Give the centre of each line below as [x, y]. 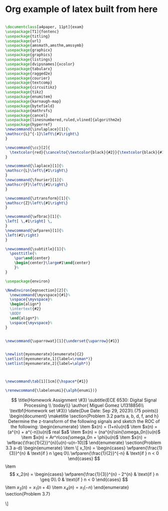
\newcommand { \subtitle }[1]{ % [35, 249]
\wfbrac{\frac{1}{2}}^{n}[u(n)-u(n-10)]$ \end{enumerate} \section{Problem [84, 442]
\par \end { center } [32, 258]
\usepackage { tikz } [24, 92]
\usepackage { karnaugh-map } [33, 101]
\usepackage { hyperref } [29, 125]
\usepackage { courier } [28, 78]
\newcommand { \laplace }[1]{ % [34, 166]
